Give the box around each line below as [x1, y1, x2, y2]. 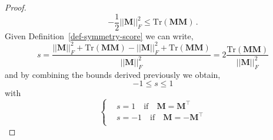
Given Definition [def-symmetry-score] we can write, [5, 29, 194, 42]
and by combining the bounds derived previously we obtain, [5, 68, 221, 80]
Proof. [5, 1, 26, 13]
